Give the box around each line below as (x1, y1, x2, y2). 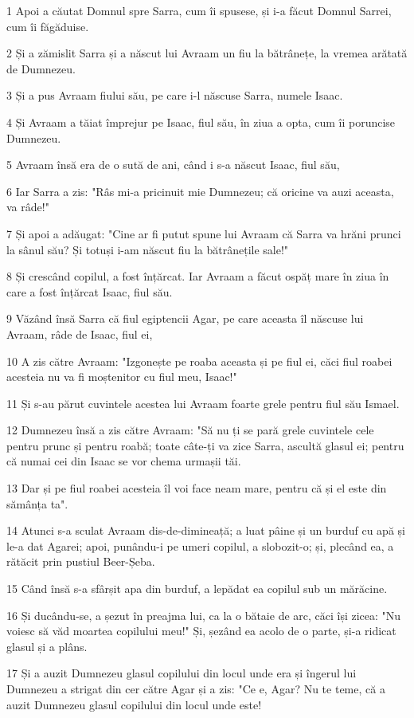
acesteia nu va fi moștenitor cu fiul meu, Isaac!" (6, 368, 237, 385)
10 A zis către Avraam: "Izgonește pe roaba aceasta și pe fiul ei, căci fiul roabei (6, 352, 393, 369)
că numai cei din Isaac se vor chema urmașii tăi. (6, 453, 241, 469)
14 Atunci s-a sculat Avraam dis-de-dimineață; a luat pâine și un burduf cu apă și (6, 522, 405, 539)
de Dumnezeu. (6, 60, 76, 77)
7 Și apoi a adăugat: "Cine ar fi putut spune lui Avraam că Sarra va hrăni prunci (6, 225, 401, 241)
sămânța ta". (6, 495, 68, 512)
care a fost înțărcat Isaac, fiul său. (6, 283, 173, 300)
